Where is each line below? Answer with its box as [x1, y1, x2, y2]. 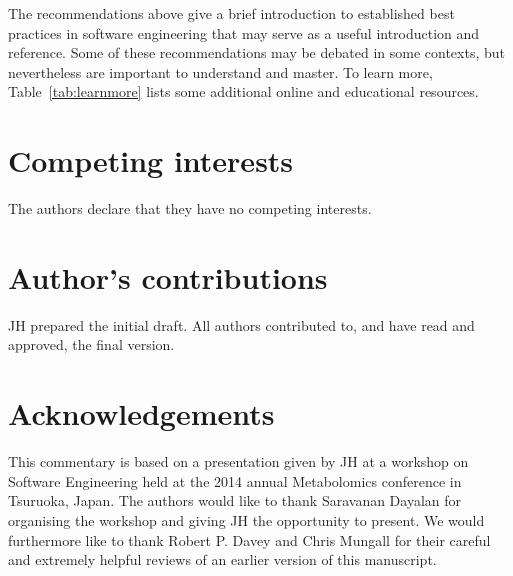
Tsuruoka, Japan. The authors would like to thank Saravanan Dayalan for [8, 490, 462, 511]
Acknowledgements [8, 393, 275, 434]
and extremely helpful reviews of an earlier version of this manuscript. [8, 549, 437, 570]
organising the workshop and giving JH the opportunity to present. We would [8, 509, 485, 530]
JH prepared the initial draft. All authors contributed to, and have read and [8, 314, 475, 335]
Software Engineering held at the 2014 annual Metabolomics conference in [8, 470, 462, 491]
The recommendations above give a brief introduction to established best [8, 3, 455, 23]
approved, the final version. [8, 334, 175, 355]
